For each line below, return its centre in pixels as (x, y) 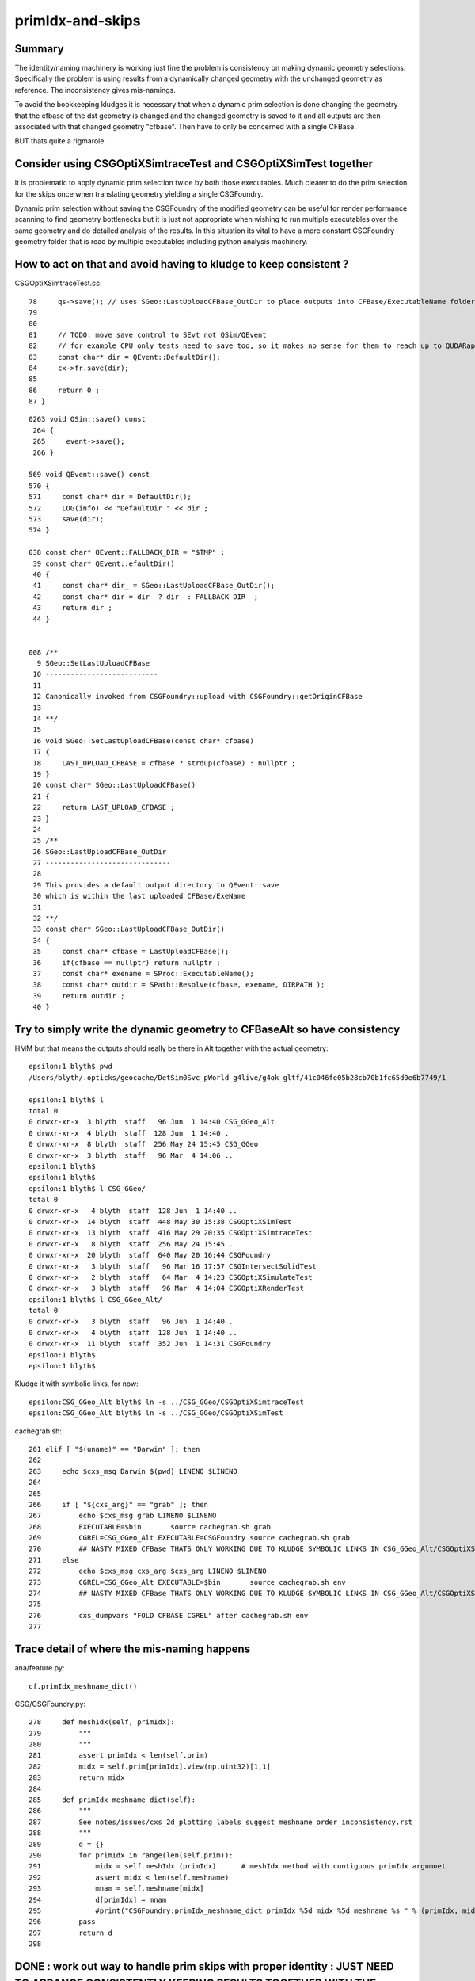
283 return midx (77, 1778)
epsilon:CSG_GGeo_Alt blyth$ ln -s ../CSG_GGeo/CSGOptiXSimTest (156, 1413)
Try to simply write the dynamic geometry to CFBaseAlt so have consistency (207, 1029)
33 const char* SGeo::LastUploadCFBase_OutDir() (129, 929)
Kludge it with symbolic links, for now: (76, 1384)
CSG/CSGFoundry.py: (50, 1704)
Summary (39, 49)
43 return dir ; (72, 608)
